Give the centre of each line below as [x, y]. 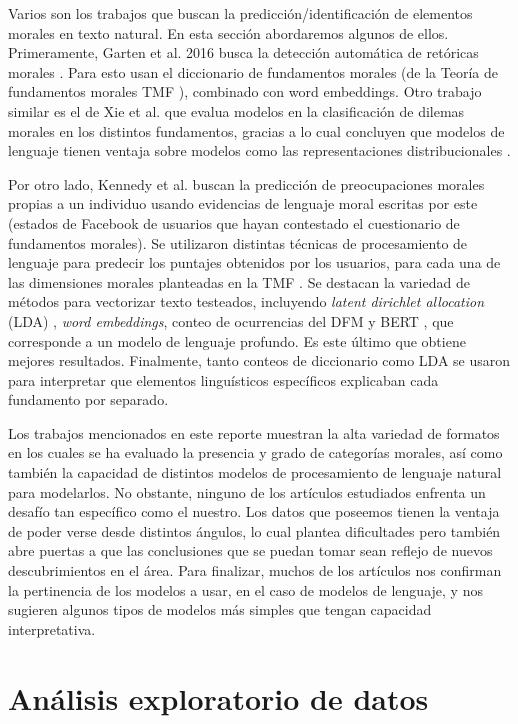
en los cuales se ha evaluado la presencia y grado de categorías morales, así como [255, 452]
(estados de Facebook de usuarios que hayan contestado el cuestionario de [234, 222]
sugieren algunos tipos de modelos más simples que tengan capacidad [220, 609]
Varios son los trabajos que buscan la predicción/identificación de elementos [240, 13]
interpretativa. [52, 628]
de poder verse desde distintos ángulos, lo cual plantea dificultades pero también [254, 530]
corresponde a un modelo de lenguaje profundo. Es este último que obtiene [237, 340]
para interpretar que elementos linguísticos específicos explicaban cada [223, 379]
